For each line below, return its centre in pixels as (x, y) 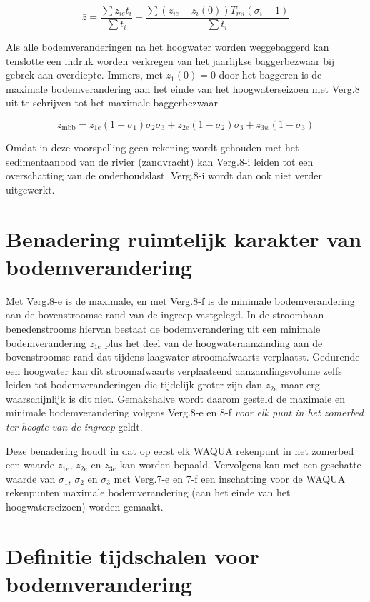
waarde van (31, 478)
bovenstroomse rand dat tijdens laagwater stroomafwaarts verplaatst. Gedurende (183, 357)
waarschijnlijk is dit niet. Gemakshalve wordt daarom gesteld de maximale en (175, 398)
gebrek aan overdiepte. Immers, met (84, 75)
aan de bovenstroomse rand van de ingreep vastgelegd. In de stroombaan (165, 315)
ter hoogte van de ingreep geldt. (74, 427)
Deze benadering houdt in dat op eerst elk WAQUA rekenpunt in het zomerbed (180, 450)
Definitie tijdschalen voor (132, 555)
